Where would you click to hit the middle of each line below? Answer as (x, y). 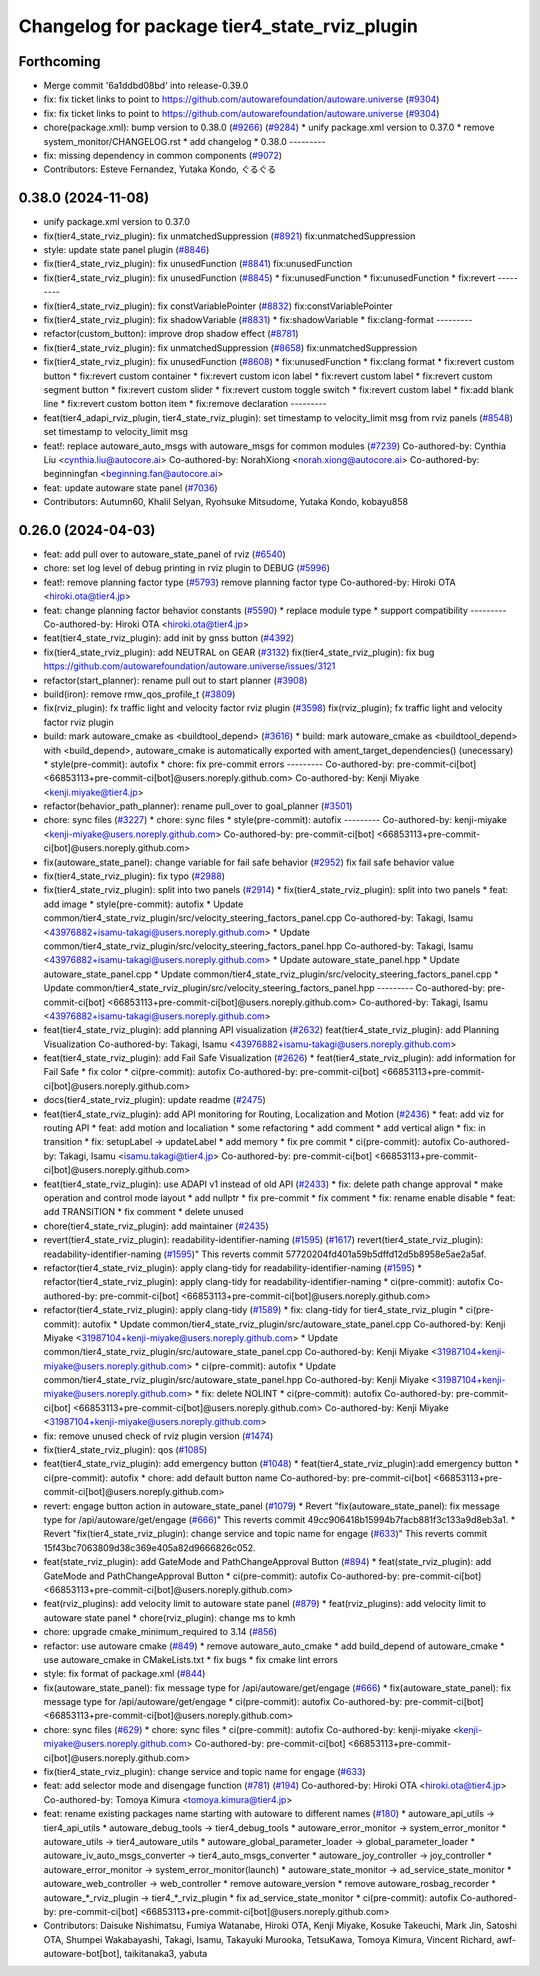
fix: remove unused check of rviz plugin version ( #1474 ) (158, 1436)
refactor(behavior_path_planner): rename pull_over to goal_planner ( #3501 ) (198, 806)
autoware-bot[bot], (83, 1954)
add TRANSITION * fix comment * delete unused (143, 1212)
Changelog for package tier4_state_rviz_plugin (218, 26)
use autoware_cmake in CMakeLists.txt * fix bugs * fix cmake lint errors (191, 1659)
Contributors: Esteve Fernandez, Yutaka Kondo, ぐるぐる (160, 169)
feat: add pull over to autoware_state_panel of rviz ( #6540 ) (165, 554)
